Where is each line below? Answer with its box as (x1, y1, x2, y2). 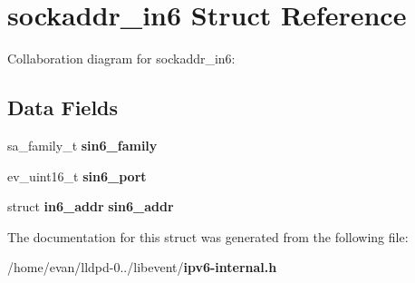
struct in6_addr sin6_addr (7, 197, 174, 216)
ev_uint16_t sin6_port (7, 166, 147, 185)
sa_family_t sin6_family (7, 135, 158, 154)
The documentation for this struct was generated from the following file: (7, 227, 409, 246)
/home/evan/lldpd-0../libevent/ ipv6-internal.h (7, 258, 277, 277)
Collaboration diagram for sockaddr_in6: (7, 49, 236, 68)
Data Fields (7, 93, 119, 122)
